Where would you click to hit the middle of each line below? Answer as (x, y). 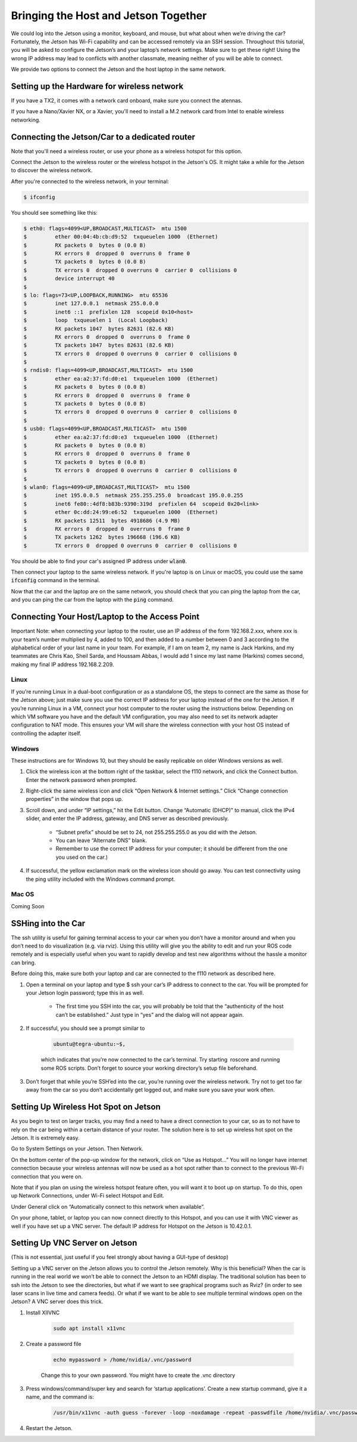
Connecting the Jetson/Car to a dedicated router (103, 137)
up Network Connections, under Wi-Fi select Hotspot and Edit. (88, 1196)
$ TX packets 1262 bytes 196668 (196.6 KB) (102, 537)
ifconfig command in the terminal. (56, 580)
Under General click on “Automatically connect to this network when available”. (108, 1206)
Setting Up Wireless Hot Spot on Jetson (86, 1107)
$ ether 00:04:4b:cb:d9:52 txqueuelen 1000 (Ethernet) (121, 237)
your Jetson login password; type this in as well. (85, 993)
